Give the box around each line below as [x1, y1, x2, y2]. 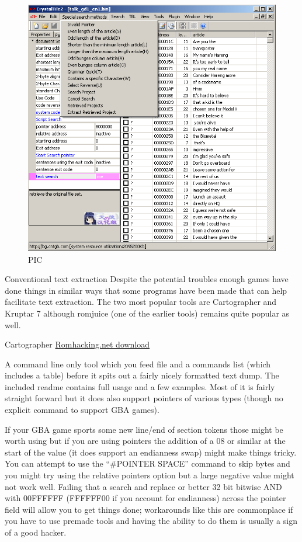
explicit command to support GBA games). [5, 404, 159, 416]
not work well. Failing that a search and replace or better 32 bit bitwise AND [5, 480, 282, 492]
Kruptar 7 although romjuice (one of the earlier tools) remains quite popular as [5, 307, 290, 319]
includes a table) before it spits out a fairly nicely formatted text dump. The [5, 369, 279, 381]
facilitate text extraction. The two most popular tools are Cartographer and [5, 296, 277, 308]
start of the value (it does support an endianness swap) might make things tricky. [5, 446, 297, 458]
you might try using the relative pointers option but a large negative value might [5, 469, 294, 481]
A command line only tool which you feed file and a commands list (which [5, 357, 271, 370]
